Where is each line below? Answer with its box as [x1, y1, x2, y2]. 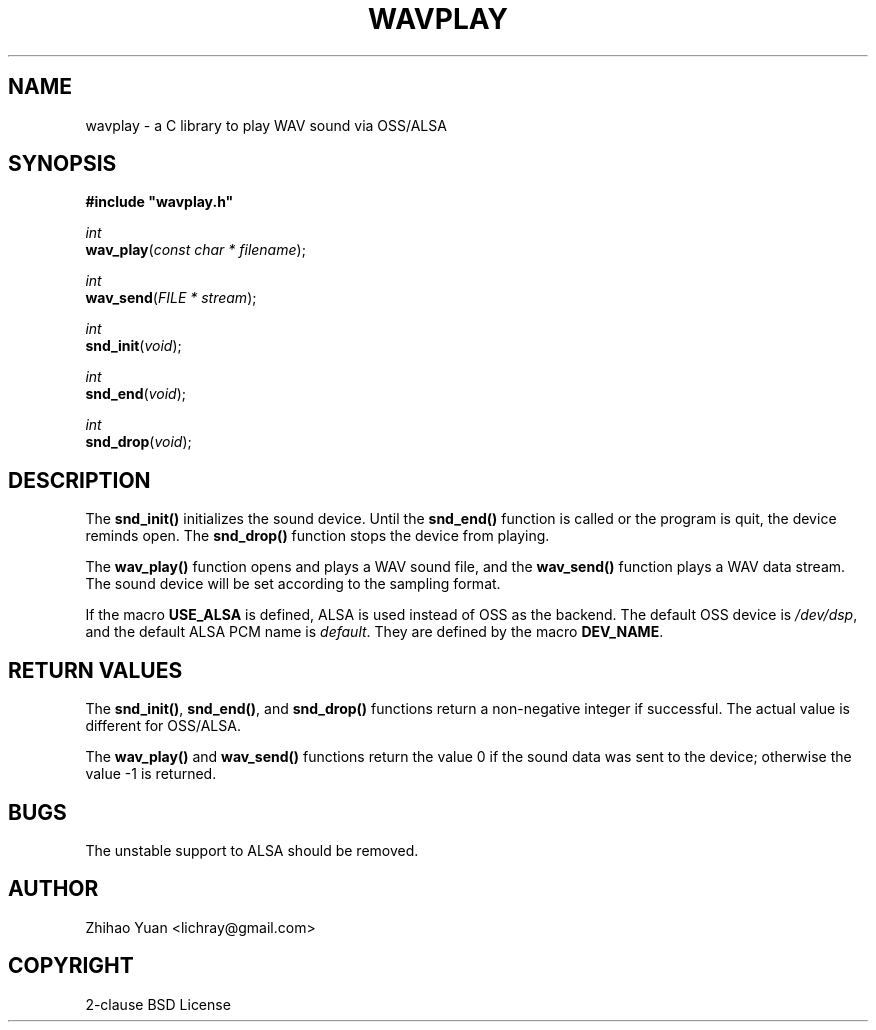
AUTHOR [8, 876, 99, 902]
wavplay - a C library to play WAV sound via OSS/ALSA [85, 116, 447, 134]
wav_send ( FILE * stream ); [85, 289, 257, 307]
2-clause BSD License [85, 995, 231, 1013]
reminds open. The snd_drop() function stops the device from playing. [85, 527, 550, 545]
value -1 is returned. [85, 765, 217, 783]
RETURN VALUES [8, 657, 183, 683]
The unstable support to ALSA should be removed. [85, 841, 419, 859]
